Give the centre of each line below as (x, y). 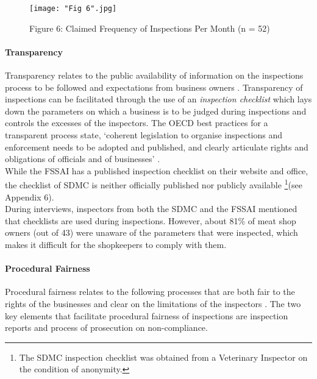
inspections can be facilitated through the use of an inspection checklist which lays (158, 99)
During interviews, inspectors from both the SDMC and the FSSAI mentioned (151, 209)
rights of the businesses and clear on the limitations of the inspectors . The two (153, 303)
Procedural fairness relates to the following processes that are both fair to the (150, 292)
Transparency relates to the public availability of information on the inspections (154, 75)
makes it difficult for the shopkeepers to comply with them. (116, 245)
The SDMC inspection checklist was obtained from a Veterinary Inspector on (163, 357)
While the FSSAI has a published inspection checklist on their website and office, (157, 170)
